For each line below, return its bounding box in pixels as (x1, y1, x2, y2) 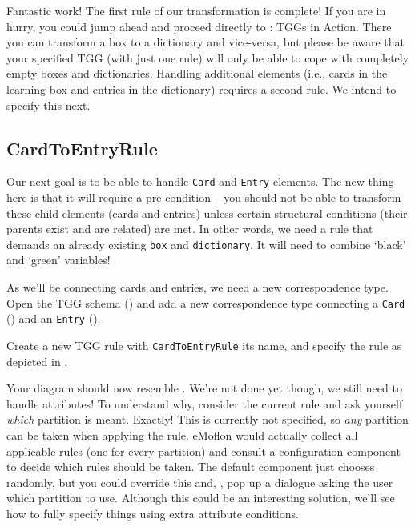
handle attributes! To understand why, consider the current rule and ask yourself (6, 395, 403, 412)
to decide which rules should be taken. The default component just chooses (6, 458, 375, 475)
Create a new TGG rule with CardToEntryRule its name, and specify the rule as (6, 336, 402, 353)
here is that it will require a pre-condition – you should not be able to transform (6, 189, 401, 206)
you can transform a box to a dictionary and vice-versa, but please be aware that (6, 34, 405, 50)
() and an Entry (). (6, 310, 101, 327)
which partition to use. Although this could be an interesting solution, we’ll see (6, 489, 395, 506)
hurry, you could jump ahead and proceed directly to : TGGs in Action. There (6, 18, 392, 34)
